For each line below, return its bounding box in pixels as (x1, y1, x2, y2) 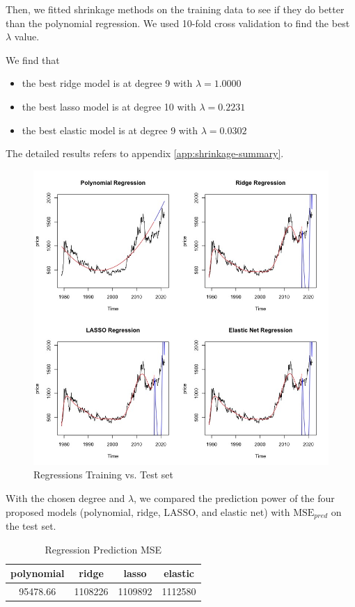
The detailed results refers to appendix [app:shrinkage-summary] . (6, 146, 284, 161)
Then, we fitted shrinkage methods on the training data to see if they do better (6, 2, 345, 16)
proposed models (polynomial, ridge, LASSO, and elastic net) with (6, 504, 290, 519)
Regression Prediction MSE (45, 542, 162, 556)
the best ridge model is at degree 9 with (22, 76, 193, 90)
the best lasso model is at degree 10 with (22, 99, 196, 113)
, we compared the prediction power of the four (134, 490, 335, 505)
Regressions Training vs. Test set (33, 467, 173, 482)
